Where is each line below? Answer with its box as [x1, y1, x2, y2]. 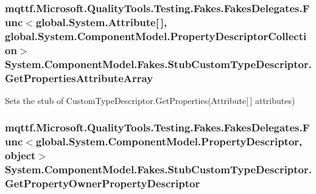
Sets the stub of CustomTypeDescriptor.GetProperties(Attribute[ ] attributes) [5, 94, 295, 106]
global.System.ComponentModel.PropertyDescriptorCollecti [5, 28, 307, 43]
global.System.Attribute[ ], [35, 14, 167, 29]
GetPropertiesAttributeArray [5, 70, 153, 85]
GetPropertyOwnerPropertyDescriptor [5, 176, 200, 191]
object [5, 148, 36, 163]
